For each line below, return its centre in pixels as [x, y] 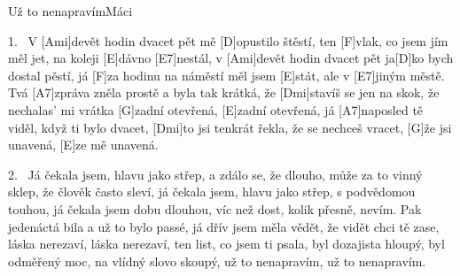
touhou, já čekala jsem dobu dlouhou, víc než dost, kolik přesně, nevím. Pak [215, 208]
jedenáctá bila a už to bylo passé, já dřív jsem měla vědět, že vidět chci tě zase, [224, 226]
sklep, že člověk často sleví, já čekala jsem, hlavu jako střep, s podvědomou [212, 192]
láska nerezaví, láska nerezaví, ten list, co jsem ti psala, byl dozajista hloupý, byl [226, 244]
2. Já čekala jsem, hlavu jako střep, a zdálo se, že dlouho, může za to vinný [215, 174]
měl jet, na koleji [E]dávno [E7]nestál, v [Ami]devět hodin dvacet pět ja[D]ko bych [231, 58]
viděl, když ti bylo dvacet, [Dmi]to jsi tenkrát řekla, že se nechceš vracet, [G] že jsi [230, 127]
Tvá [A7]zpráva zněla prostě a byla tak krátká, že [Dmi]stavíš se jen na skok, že [224, 92]
